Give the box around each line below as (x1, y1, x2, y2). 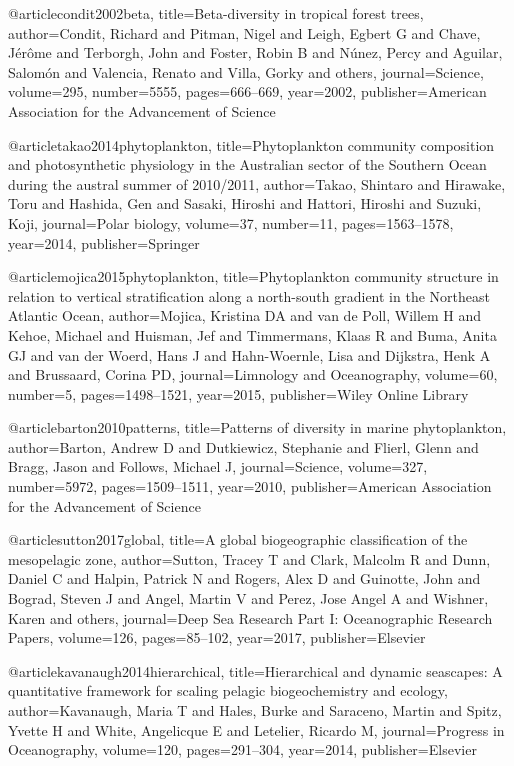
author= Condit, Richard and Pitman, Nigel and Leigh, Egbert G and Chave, (8, 22, 481, 43)
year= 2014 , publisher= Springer (8, 232, 200, 253)
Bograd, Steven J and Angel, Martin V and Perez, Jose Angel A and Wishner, (8, 588, 489, 609)
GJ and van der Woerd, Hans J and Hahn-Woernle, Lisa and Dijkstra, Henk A (8, 344, 491, 365)
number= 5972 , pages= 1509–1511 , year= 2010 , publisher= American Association (8, 476, 492, 497)
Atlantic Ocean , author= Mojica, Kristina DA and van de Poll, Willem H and (8, 305, 482, 326)
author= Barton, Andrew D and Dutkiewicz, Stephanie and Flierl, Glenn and (8, 436, 479, 457)
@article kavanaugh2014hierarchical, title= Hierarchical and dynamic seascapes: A (8, 660, 503, 681)
